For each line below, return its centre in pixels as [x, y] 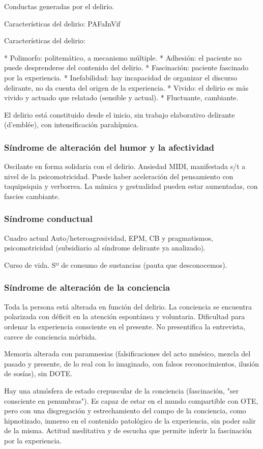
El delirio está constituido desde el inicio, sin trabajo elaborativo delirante [120, 114]
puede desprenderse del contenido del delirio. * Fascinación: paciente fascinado [126, 67]
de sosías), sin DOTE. [38, 373]
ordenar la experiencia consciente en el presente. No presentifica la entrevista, [125, 326]
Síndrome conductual [48, 219]
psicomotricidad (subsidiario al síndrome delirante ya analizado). [105, 248]
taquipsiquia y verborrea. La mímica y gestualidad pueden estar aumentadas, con [131, 186]
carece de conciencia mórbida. [51, 336]
